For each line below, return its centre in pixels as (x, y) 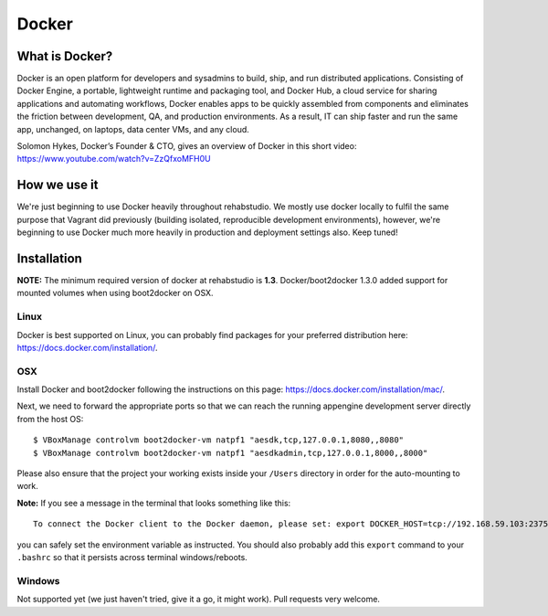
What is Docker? (65, 56)
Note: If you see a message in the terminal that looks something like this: (154, 503)
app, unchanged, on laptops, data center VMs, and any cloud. (133, 129)
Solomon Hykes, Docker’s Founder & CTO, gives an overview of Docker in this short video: (187, 146)
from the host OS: (50, 419)
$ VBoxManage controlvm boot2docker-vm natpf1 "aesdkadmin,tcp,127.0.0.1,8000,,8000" (231, 453)
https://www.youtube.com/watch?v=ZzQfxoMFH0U (114, 159)
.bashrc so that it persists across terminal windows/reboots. (132, 557)
